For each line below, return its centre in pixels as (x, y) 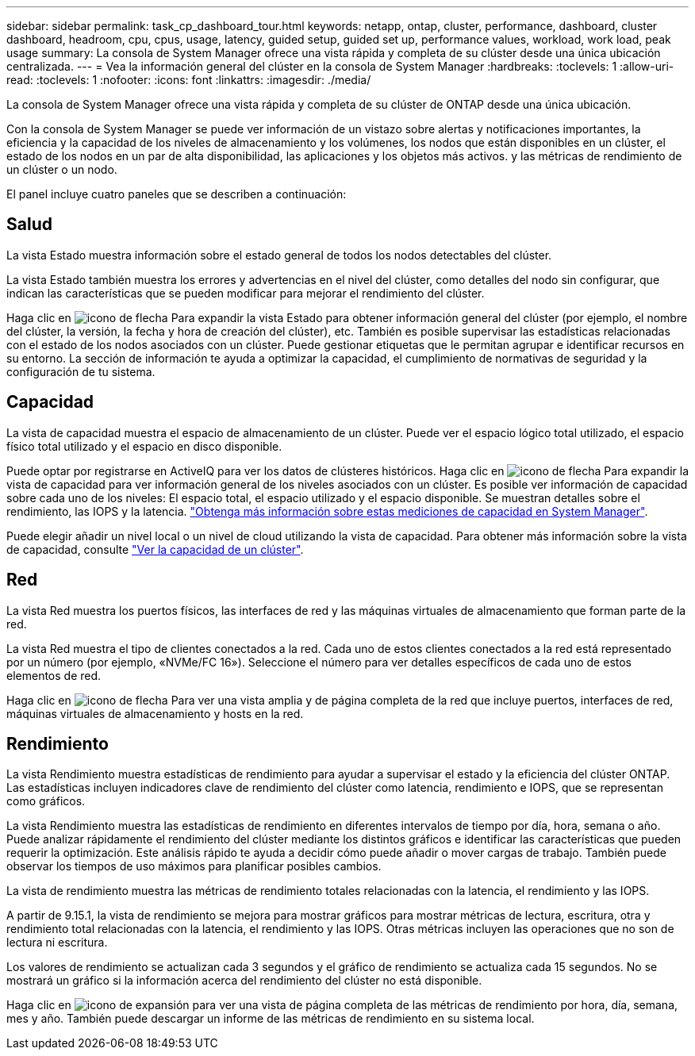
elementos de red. (54, 675)
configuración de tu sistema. (81, 371)
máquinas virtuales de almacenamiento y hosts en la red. (155, 713)
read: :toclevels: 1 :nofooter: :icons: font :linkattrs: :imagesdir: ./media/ (189, 80)
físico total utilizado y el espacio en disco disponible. (144, 446)
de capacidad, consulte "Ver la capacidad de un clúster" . (155, 549)
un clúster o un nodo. (62, 169)
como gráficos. (46, 801)
